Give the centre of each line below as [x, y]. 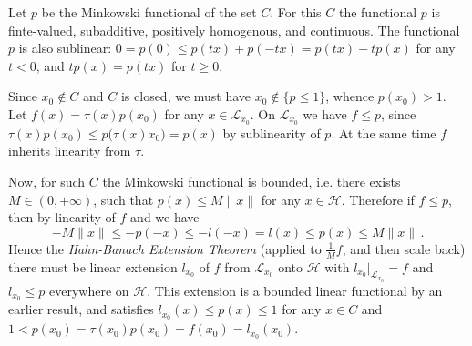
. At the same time [384, 132]
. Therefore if [378, 199]
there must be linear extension [93, 266]
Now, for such [47, 182]
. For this [296, 12]
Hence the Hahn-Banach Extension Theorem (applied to [165, 248]
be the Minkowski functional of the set [149, 12]
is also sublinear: [65, 48]
